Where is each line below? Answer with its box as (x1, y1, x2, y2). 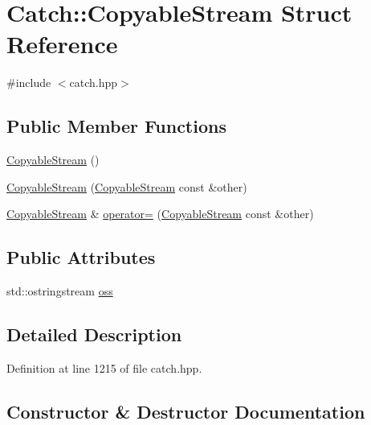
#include (6, 74, 51, 91)
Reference (6, 27, 118, 60)
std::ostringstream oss (6, 283, 113, 299)
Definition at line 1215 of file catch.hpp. (6, 359, 202, 376)
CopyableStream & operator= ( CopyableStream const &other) (6, 205, 314, 222)
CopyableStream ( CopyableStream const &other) (6, 178, 247, 195)
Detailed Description (6, 322, 182, 347)
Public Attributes (6, 245, 156, 270)
